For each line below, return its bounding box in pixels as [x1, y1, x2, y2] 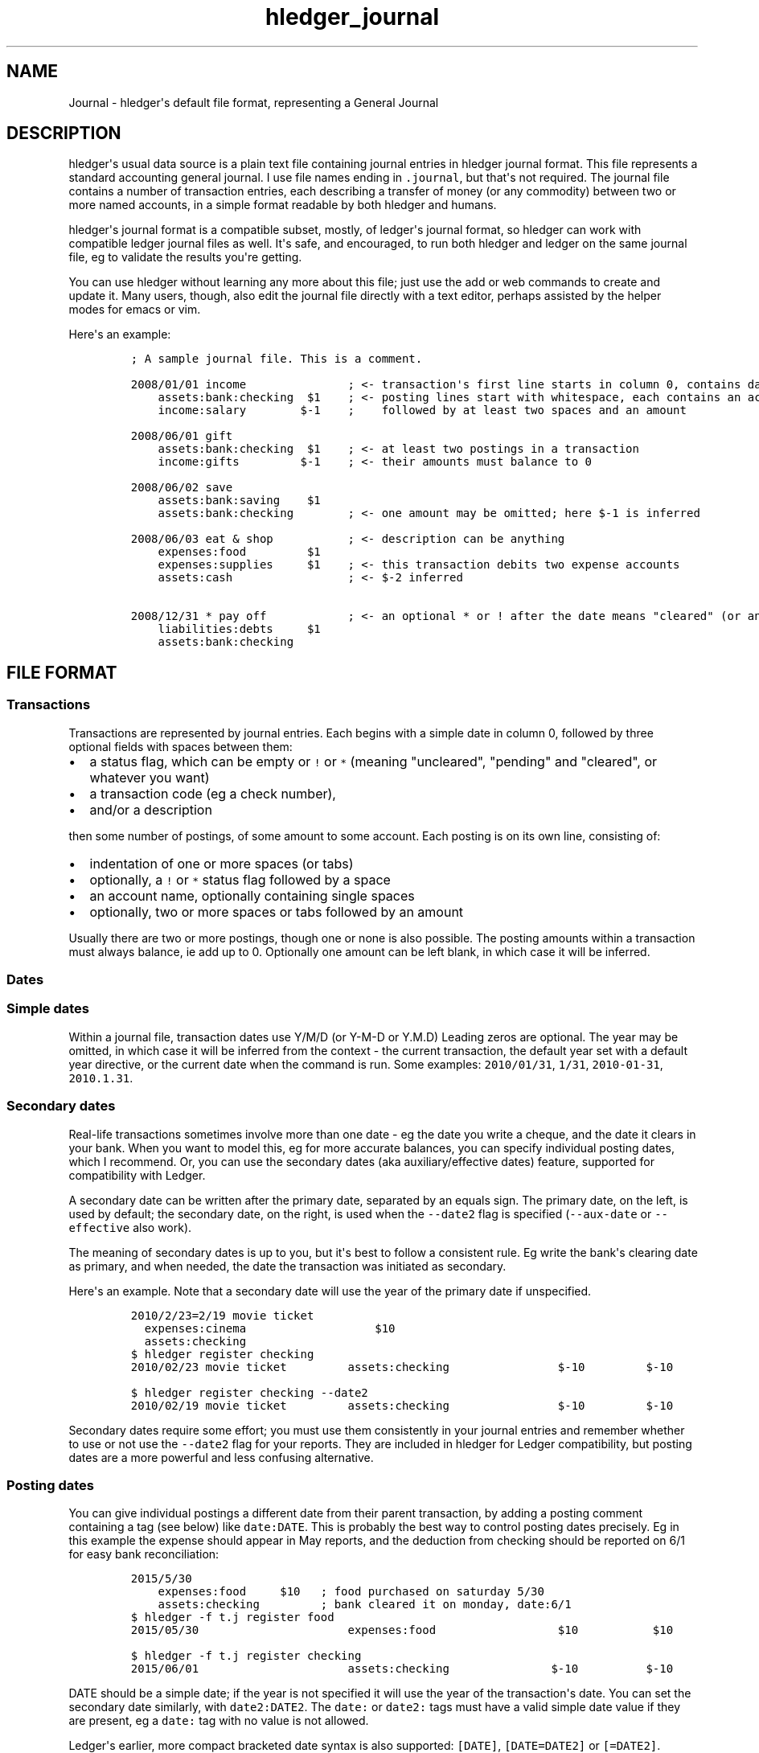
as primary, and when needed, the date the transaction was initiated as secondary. [68, 1258, 507, 1273]
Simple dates [6, 1000, 89, 1017]
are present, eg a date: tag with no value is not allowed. [68, 1714, 369, 1728]
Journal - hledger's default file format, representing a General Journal [68, 95, 439, 109]
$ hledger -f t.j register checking [130, 1649, 362, 1663]
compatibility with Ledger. [68, 1168, 206, 1182]
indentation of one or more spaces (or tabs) [89, 855, 354, 872]
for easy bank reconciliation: [68, 1547, 219, 1562]
